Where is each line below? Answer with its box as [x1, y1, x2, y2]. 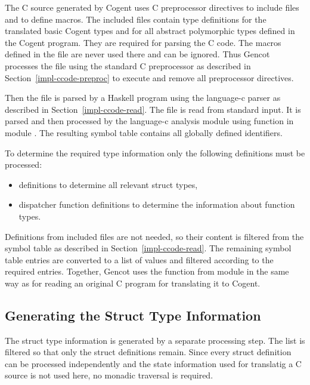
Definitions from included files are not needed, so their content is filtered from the [5, 230, 304, 242]
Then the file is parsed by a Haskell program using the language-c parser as [5, 91, 281, 104]
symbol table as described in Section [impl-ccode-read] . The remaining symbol [5, 242, 292, 254]
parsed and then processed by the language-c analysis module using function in [5, 115, 294, 127]
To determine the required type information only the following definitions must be [5, 146, 305, 159]
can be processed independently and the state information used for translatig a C [5, 357, 302, 369]
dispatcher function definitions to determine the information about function [18, 198, 295, 211]
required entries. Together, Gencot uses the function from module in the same [5, 265, 289, 278]
